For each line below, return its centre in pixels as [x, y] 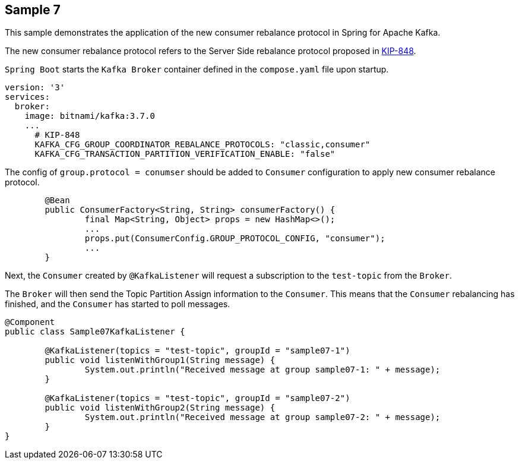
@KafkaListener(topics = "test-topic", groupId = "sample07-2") [197, 398]
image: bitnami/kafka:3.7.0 [90, 116]
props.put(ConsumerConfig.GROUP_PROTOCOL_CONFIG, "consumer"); [235, 239]
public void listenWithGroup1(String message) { [160, 360]
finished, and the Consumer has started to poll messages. [118, 304]
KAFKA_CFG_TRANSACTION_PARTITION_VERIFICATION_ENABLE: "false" [185, 154]
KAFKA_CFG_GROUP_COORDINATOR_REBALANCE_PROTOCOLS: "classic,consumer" [202, 145]
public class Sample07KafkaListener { [95, 332]
